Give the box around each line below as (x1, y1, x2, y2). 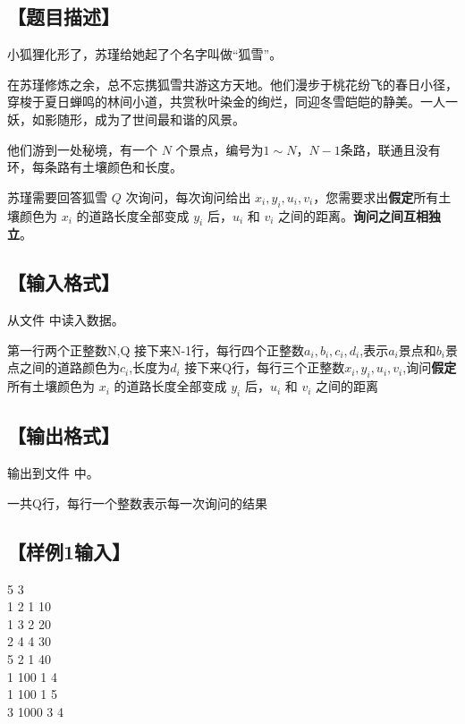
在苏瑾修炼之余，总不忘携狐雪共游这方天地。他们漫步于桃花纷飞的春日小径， (7, 74, 458, 93)
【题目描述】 (7, 3, 120, 30)
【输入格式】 (7, 268, 120, 296)
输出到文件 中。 (7, 464, 99, 482)
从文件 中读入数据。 (7, 311, 124, 329)
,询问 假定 (402, 358, 457, 377)
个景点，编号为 (175, 140, 264, 158)
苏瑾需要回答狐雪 (7, 187, 107, 206)
